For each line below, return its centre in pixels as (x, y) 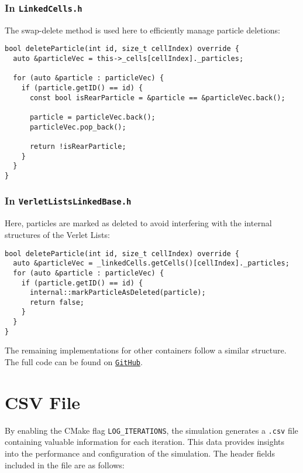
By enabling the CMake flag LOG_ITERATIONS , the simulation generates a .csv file (151, 430)
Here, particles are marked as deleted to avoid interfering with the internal (138, 223)
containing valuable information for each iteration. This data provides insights (145, 442)
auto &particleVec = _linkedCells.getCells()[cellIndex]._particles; (151, 263)
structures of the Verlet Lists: (57, 234)
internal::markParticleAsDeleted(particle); (118, 293)
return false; (57, 302)
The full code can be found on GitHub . (74, 362)
